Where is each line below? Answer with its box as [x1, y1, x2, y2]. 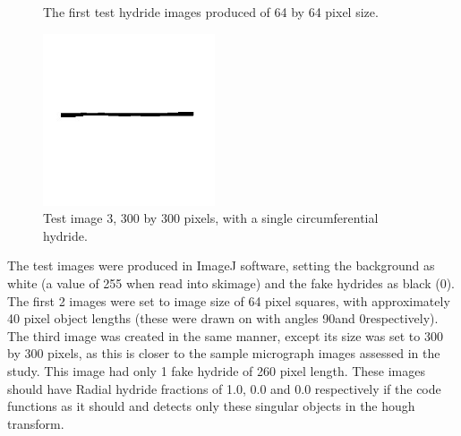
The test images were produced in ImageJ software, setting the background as [7, 256, 435, 275]
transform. [7, 414, 64, 432]
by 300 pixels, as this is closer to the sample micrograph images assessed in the [7, 344, 440, 363]
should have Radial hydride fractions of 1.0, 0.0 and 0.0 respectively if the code [7, 379, 441, 398]
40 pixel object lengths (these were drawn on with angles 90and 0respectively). [7, 309, 439, 328]
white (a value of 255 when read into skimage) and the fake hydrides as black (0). [7, 273, 456, 292]
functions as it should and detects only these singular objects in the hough [7, 397, 415, 415]
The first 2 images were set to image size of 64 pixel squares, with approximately [7, 291, 450, 310]
